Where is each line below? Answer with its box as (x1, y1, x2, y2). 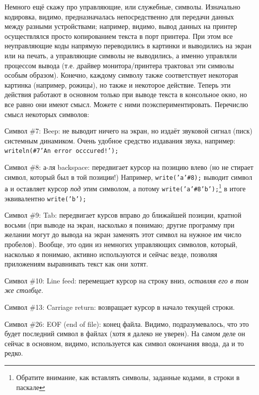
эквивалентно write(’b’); (4, 193, 86, 203)
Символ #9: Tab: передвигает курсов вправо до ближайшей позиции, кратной (4, 210, 242, 220)
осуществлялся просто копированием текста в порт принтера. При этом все (4, 30, 233, 41)
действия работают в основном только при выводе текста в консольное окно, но (4, 89, 247, 100)
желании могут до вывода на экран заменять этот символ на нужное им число (4, 229, 242, 240)
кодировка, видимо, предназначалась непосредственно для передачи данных (4, 11, 234, 21)
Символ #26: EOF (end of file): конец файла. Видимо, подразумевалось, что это (4, 318, 249, 329)
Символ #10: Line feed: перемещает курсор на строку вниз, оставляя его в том (4, 275, 249, 285)
